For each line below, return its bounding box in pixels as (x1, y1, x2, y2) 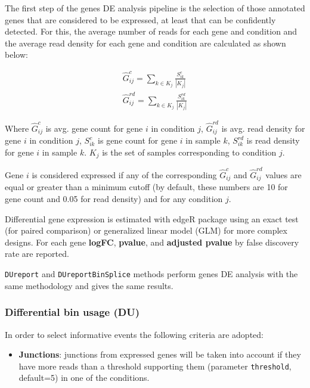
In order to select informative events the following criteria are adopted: (5, 328, 263, 340)
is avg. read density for (221, 122, 305, 134)
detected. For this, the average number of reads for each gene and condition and (5, 25, 297, 38)
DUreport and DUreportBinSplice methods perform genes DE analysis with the (5, 268, 298, 280)
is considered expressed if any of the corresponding (32, 169, 217, 181)
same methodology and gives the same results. (5, 279, 173, 291)
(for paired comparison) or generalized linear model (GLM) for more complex (5, 224, 287, 237)
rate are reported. (5, 247, 69, 260)
